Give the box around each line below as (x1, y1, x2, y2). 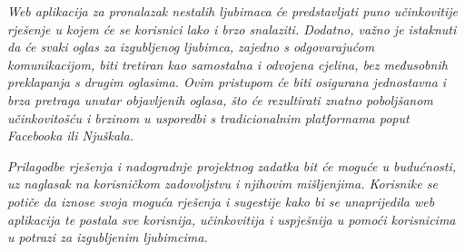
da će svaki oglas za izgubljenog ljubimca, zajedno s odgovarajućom (7, 37, 375, 56)
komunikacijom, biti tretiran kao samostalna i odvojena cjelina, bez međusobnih (7, 54, 448, 73)
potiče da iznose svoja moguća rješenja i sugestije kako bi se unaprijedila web (7, 191, 435, 210)
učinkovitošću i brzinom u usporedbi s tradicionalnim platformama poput (7, 108, 410, 127)
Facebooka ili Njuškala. (7, 126, 134, 145)
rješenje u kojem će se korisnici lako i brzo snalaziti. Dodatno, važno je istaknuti (7, 19, 457, 38)
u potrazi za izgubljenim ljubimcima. (7, 228, 208, 247)
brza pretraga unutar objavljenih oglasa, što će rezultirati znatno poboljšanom (7, 90, 433, 109)
